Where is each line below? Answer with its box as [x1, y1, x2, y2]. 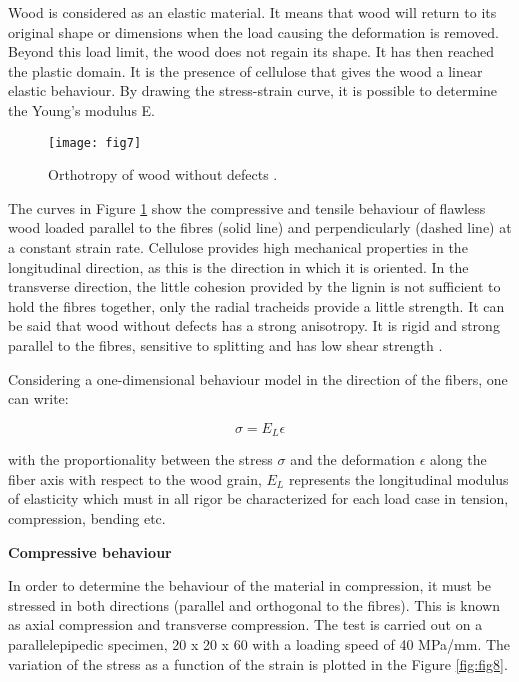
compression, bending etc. [8, 507, 166, 528]
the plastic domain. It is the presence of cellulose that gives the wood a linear [8, 60, 483, 81]
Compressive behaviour [8, 541, 172, 562]
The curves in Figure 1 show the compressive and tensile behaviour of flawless [8, 197, 486, 218]
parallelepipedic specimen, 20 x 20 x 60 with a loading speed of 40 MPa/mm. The [8, 633, 511, 654]
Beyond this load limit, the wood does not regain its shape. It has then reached [8, 41, 494, 62]
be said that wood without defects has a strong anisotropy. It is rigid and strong [8, 315, 500, 336]
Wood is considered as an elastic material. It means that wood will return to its [8, 2, 497, 22]
